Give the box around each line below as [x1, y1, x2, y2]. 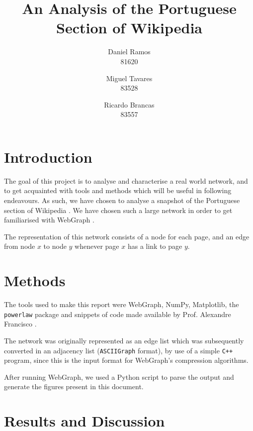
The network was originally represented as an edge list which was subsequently [4, 335, 244, 345]
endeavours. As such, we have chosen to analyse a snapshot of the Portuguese [4, 195, 240, 205]
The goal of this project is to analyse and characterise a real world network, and [4, 175, 248, 186]
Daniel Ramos [108, 46, 151, 57]
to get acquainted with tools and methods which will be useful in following [4, 185, 232, 196]
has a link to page [127, 241, 182, 251]
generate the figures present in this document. [4, 381, 144, 392]
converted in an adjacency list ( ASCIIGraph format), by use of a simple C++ [4, 345, 233, 355]
